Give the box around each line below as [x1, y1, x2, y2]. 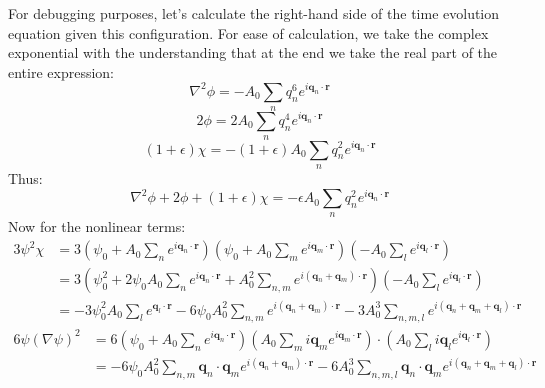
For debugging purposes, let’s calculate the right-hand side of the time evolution [8, 3, 500, 23]
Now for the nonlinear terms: [8, 216, 186, 237]
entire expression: [8, 61, 115, 82]
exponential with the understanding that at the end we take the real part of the [8, 42, 498, 63]
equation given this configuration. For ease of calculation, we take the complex [8, 22, 489, 43]
